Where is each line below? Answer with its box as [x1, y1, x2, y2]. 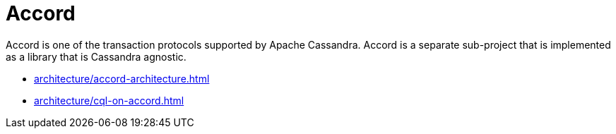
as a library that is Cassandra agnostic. [6, 50, 186, 63]
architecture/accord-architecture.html [34, 72, 210, 85]
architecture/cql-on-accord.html [34, 94, 184, 106]
